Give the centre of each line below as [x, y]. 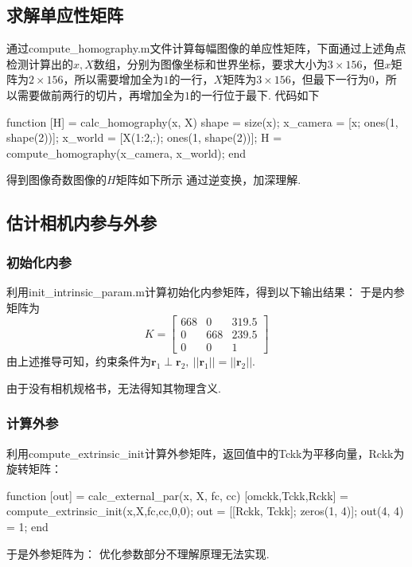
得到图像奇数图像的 [56, 180]
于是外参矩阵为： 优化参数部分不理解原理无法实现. [138, 553]
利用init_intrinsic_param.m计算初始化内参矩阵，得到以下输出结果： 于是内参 [206, 291]
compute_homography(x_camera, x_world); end [126, 153]
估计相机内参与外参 [82, 223]
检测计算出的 [40, 63]
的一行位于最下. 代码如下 [255, 94]
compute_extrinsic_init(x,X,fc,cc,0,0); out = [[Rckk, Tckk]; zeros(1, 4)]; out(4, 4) [205, 511]
